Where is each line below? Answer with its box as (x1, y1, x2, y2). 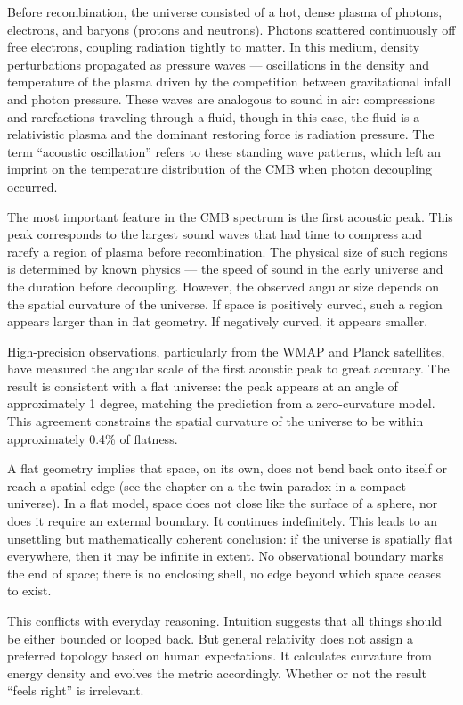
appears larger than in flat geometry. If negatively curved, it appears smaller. (7, 312, 428, 331)
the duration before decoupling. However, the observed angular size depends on (7, 276, 439, 295)
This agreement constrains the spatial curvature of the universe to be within (7, 412, 424, 430)
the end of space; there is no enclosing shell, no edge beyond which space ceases (7, 563, 442, 582)
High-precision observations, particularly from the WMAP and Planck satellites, (7, 341, 445, 360)
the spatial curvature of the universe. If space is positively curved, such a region (7, 294, 443, 313)
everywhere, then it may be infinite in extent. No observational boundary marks (7, 546, 443, 565)
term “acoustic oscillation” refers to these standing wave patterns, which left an (7, 142, 442, 160)
